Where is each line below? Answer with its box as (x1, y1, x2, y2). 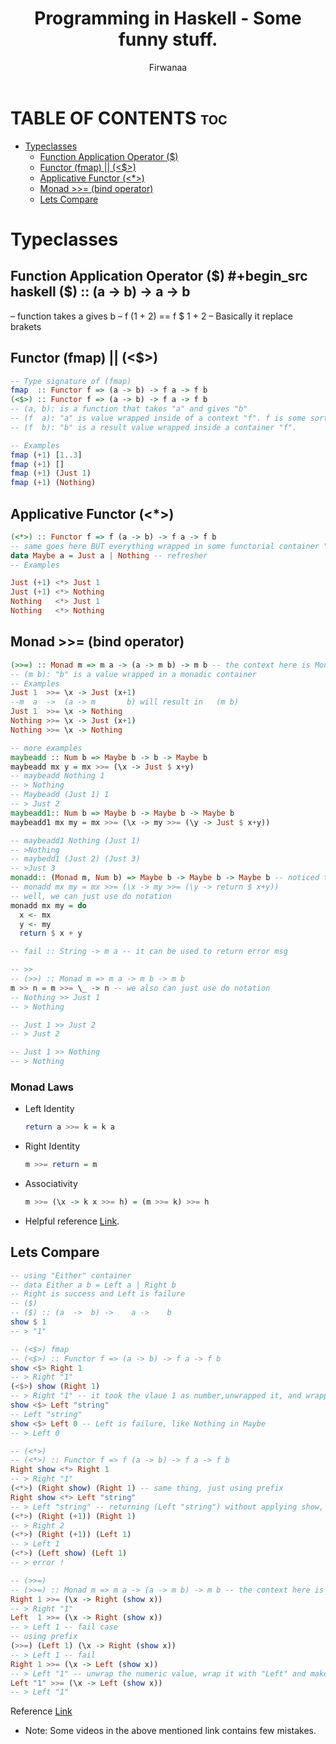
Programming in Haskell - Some (34, 7, 302, 30)
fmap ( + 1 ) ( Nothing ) (10, 478, 97, 488)
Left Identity (24, 1103, 75, 1115)
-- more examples (10, 743, 83, 753)
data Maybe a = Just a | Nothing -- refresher (10, 550, 208, 561)
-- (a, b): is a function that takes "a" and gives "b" (10, 404, 248, 414)
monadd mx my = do (10, 900, 87, 911)
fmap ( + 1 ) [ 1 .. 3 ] (10, 450, 83, 460)
